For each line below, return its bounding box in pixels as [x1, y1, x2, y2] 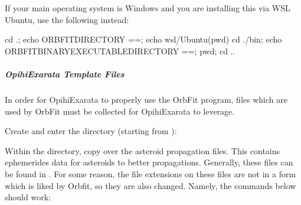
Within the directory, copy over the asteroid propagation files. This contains [5, 144, 280, 157]
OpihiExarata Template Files [5, 67, 125, 80]
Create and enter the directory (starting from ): [5, 125, 177, 137]
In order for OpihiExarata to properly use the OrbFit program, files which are [5, 93, 287, 105]
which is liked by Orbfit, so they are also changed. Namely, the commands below [5, 179, 296, 191]
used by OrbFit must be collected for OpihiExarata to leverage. [5, 105, 235, 117]
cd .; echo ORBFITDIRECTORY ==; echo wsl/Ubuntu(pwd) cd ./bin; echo [5, 33, 282, 45]
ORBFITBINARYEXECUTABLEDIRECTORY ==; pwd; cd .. [5, 44, 235, 57]
